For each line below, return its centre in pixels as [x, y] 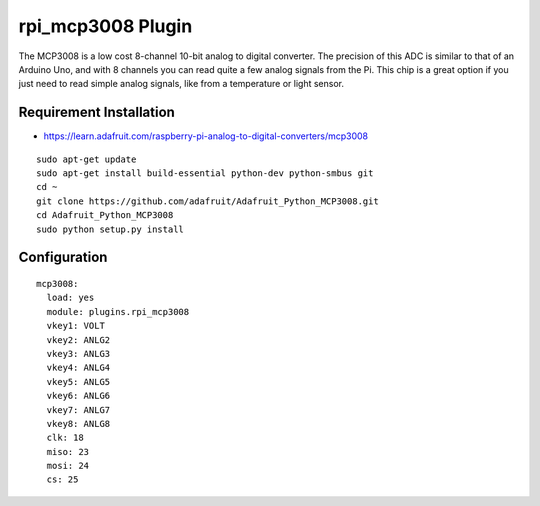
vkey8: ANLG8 [78, 423]
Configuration [63, 257]
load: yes [70, 298]
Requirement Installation [96, 112]
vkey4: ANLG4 [78, 368]
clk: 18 [65, 438]
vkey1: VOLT [75, 326]
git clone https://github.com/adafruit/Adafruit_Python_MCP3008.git [207, 201]
